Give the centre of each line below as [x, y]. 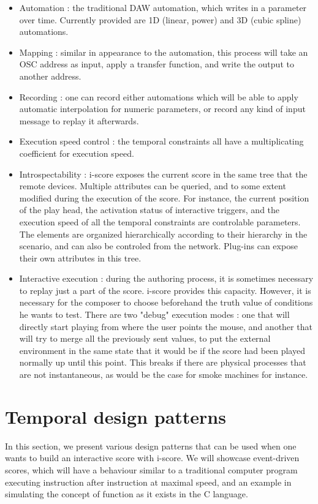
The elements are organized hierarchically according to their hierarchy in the [163, 234]
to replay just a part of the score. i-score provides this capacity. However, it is [165, 290]
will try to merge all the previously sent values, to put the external [145, 338]
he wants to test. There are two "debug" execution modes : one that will [154, 314]
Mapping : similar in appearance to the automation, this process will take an [164, 52]
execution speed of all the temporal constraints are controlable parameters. [160, 221]
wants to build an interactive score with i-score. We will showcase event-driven [152, 458]
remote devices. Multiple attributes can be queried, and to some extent [153, 186]
